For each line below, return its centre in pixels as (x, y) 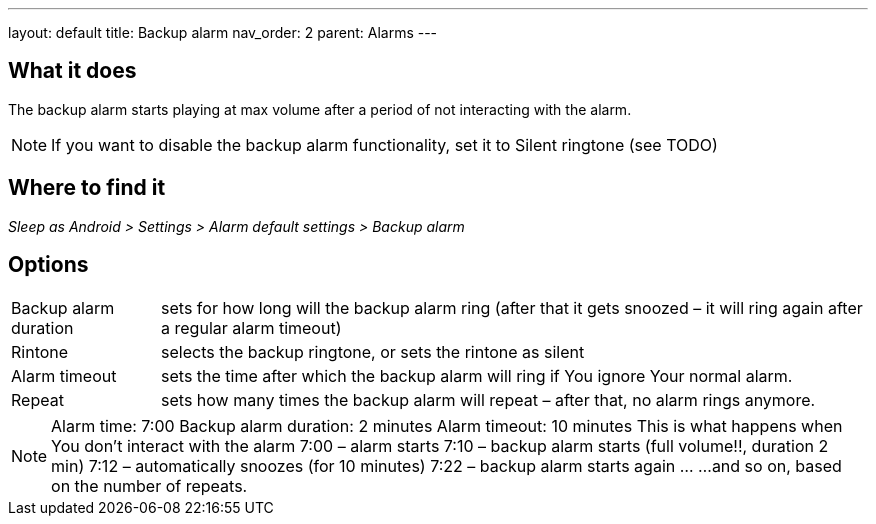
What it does (72, 71)
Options (48, 265)
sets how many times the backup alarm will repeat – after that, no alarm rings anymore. (488, 399)
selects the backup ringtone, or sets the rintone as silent (373, 351)
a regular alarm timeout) (251, 327)
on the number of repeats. (149, 485)
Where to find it (87, 188)
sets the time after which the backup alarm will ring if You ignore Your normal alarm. (477, 375)
